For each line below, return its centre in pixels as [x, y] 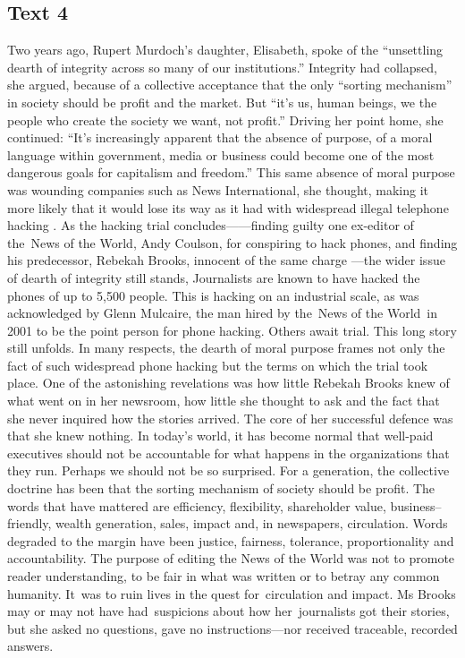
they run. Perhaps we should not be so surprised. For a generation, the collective [228, 470]
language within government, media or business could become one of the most [221, 154]
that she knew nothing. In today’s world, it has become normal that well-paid [220, 436]
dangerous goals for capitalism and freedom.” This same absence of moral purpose [231, 172]
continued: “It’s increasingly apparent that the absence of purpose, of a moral [220, 137]
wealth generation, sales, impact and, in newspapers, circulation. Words [252, 523]
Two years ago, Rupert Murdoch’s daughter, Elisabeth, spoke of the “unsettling [225, 50]
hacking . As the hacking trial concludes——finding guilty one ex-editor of [211, 225]
